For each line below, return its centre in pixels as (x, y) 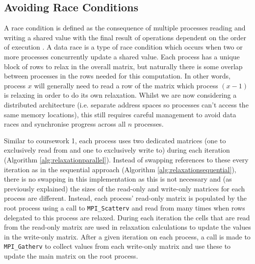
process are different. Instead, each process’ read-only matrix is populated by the (125, 198)
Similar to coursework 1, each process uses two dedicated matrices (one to (115, 140)
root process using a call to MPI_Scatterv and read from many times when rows (125, 207)
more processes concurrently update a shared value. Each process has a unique (122, 56)
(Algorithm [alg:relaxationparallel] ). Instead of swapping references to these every (126, 159)
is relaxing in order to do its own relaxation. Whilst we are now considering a (120, 95)
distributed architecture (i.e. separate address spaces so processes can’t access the (126, 104)
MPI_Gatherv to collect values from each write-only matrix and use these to (117, 246)
